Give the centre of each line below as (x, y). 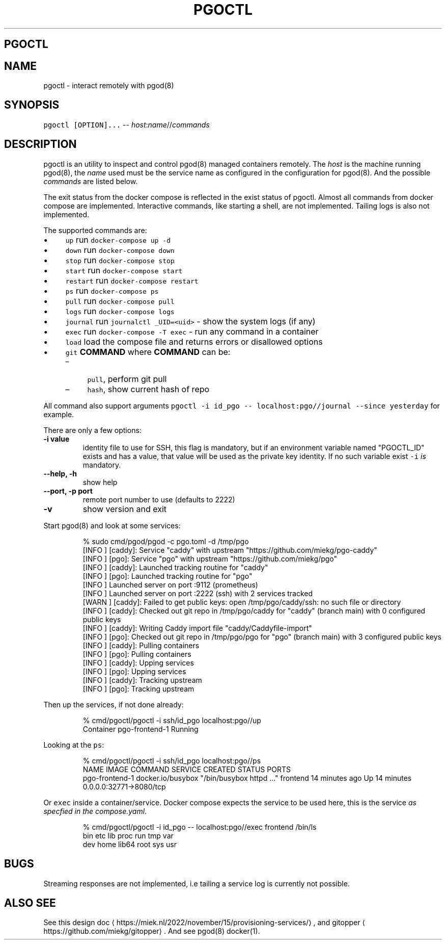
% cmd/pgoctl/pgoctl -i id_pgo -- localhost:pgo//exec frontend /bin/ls (200, 827)
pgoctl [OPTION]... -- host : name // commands (127, 124)
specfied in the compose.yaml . (95, 811)
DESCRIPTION (40, 144)
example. (59, 414)
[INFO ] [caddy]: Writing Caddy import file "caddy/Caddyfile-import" (197, 628)
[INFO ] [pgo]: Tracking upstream (138, 688)
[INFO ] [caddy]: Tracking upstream (142, 680)
